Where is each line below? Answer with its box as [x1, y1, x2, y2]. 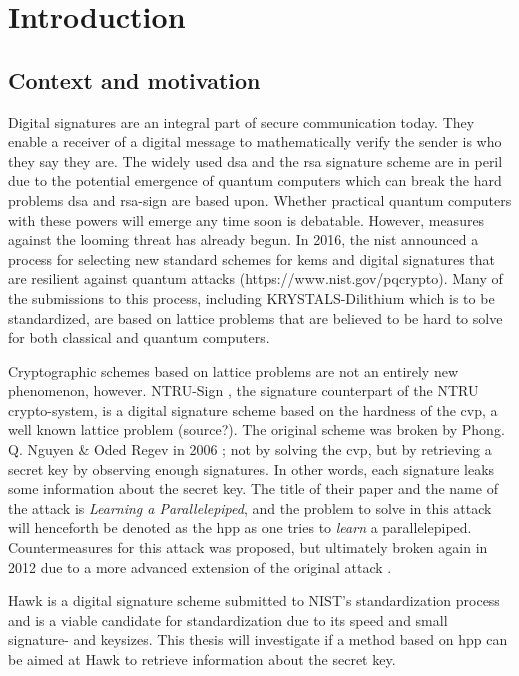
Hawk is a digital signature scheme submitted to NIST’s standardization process [8, 590, 500, 611]
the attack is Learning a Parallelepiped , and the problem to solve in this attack [8, 497, 492, 518]
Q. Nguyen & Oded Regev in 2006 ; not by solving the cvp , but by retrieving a [8, 439, 492, 460]
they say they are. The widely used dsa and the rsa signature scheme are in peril [8, 150, 503, 171]
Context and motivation [8, 64, 261, 95]
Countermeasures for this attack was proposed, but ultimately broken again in [8, 537, 488, 558]
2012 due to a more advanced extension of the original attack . [8, 556, 392, 577]
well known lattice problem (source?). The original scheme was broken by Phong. [8, 419, 505, 440]
